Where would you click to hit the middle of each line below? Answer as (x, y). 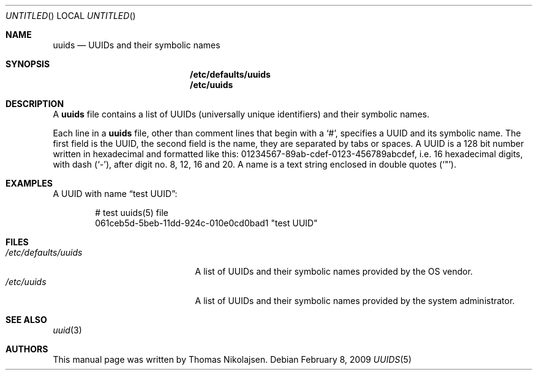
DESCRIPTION (35, 104)
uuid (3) (67, 330)
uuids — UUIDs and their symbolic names (137, 45)
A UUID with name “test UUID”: (115, 194)
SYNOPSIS (28, 64)
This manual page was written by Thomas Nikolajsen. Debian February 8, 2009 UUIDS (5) (232, 359)
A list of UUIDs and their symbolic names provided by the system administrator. (355, 301)
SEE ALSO (26, 320)
